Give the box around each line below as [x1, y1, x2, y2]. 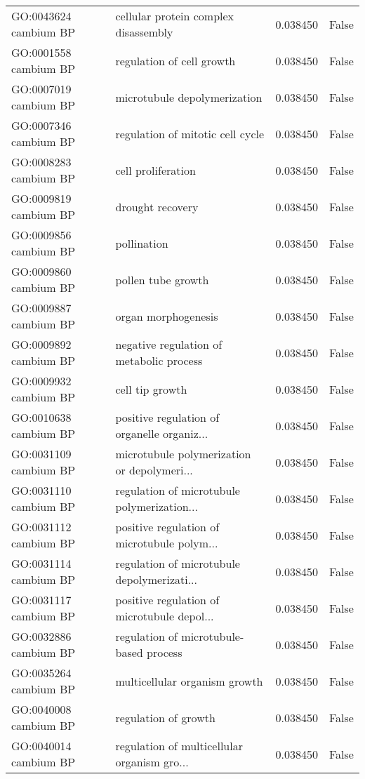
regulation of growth [115, 709, 215, 726]
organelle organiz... [115, 425, 208, 441]
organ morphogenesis [115, 307, 218, 324]
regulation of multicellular [115, 738, 243, 754]
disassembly [115, 24, 173, 40]
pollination [115, 234, 168, 251]
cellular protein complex [115, 8, 234, 24]
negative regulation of [115, 336, 223, 352]
